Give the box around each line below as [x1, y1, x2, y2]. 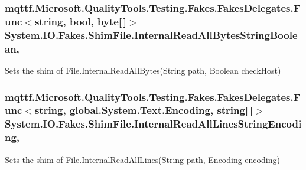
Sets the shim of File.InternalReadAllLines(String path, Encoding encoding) [5, 153, 280, 165]
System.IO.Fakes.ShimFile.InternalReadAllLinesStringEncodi [5, 116, 302, 131]
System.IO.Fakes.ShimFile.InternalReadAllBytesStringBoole [5, 27, 298, 42]
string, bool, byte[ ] [34, 14, 126, 28]
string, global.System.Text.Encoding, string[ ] [34, 103, 253, 117]
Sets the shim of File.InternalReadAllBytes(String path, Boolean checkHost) [5, 64, 281, 76]
